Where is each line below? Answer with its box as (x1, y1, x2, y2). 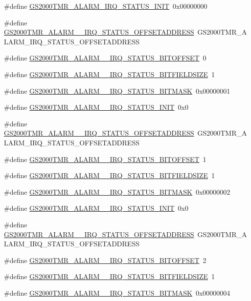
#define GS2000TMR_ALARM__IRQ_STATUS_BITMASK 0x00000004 (4, 287, 230, 298)
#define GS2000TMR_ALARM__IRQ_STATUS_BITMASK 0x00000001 (4, 85, 230, 96)
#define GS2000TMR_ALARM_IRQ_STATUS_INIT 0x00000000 (4, 1, 207, 11)
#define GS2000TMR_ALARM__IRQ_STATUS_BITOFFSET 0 (4, 53, 206, 63)
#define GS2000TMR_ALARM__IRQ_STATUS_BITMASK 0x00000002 (4, 186, 230, 197)
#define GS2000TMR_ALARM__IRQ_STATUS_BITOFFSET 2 (4, 255, 206, 265)
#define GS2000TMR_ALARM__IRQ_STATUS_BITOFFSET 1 (4, 154, 206, 164)
